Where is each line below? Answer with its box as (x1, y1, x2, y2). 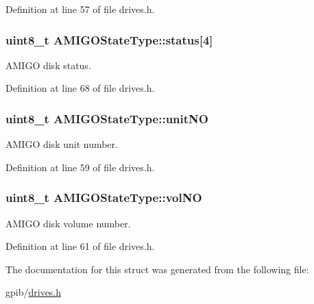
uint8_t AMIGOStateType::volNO (5, 189, 202, 206)
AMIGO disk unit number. (5, 137, 118, 151)
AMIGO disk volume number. (5, 216, 131, 230)
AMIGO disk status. (5, 58, 91, 72)
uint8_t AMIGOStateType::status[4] (5, 31, 213, 48)
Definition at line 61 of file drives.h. (5, 239, 155, 253)
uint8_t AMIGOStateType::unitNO (5, 110, 208, 127)
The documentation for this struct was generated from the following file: (5, 262, 309, 276)
